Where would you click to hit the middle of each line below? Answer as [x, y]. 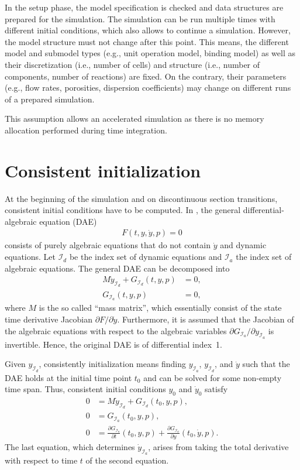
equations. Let [30, 257]
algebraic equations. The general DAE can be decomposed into [117, 268]
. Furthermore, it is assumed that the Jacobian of [206, 319]
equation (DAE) [68, 221]
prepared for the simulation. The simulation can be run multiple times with [140, 18]
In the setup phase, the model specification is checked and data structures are [144, 7]
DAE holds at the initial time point [68, 377]
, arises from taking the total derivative [218, 446]
